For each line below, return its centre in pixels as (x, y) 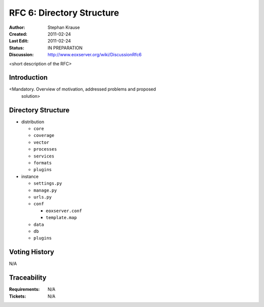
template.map (61, 218)
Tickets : (18, 296)
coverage (44, 135)
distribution (33, 122)
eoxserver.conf (64, 211)
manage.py (45, 190)
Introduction (28, 77)
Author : (17, 27)
